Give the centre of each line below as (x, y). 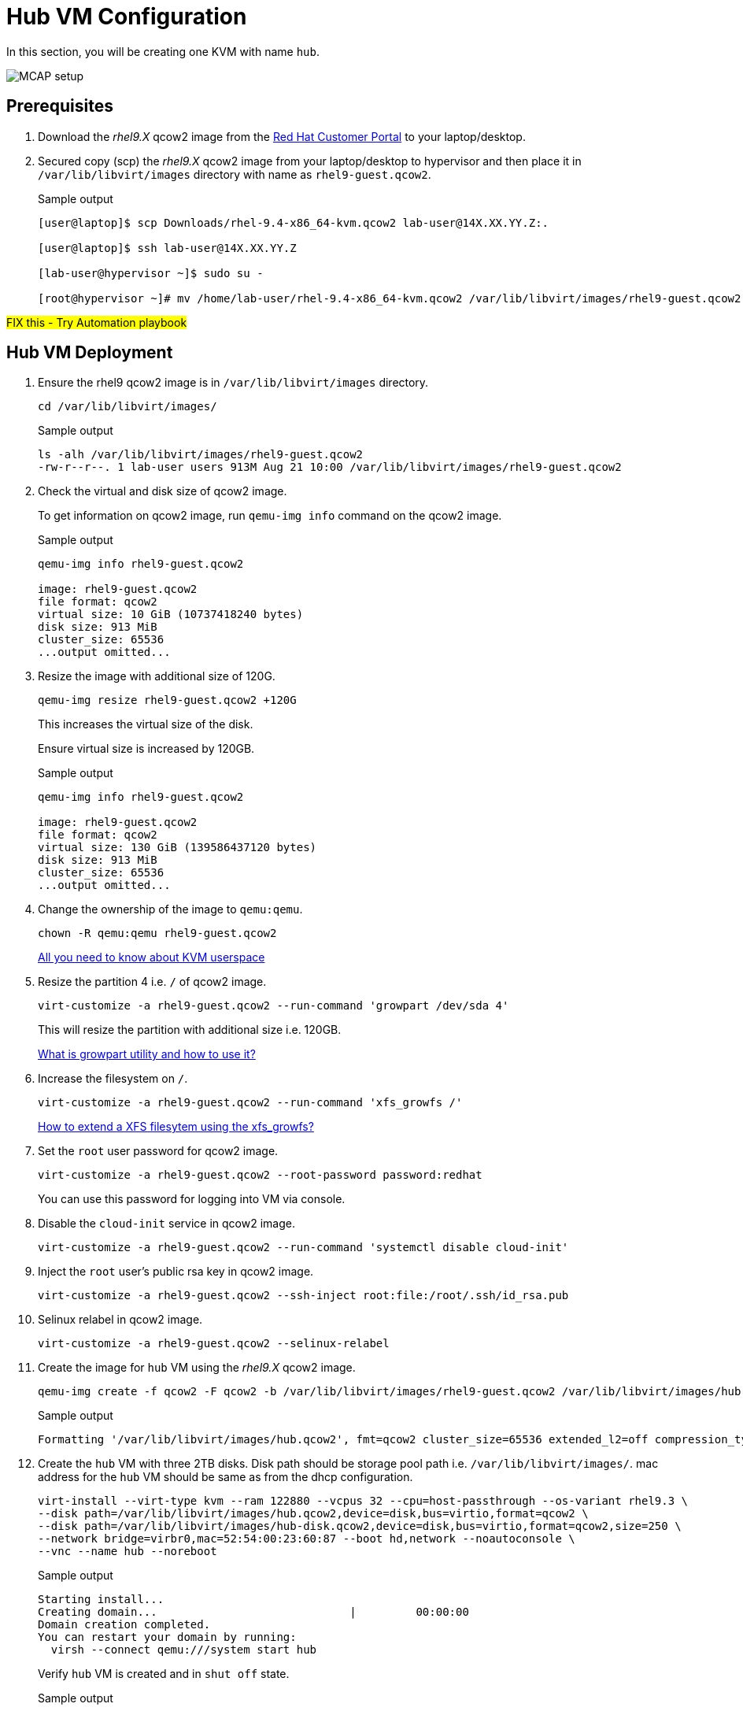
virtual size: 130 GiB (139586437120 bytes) (177, 848)
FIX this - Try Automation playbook (97, 322)
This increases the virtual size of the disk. (146, 724)
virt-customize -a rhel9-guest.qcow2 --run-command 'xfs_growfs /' (250, 1103)
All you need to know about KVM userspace (152, 957)
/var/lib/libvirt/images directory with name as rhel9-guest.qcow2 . (235, 174)
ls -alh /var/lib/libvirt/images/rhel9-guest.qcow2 (201, 455)
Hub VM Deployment (90, 353)
